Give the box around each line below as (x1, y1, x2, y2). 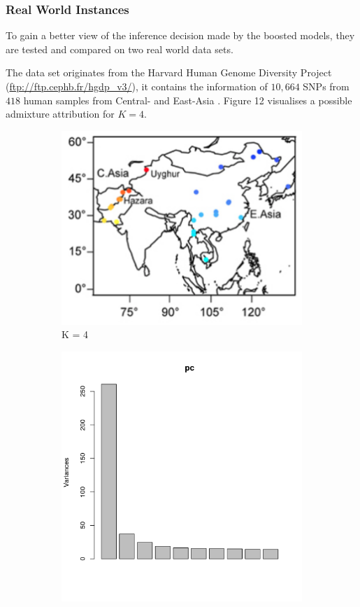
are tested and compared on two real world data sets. (6, 41, 233, 56)
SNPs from (303, 79, 350, 93)
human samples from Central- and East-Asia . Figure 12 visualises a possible (23, 92, 352, 107)
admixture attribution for (6, 106, 115, 121)
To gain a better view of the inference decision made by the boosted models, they (6, 28, 355, 43)
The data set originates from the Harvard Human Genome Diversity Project (6, 65, 332, 80)
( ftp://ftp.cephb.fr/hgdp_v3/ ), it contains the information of (6, 79, 268, 93)
